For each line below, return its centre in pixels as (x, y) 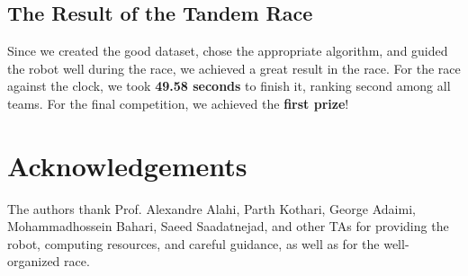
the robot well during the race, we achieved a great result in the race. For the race (234, 68)
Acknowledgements (127, 165)
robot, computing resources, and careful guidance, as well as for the (193, 243)
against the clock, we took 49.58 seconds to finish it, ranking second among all (229, 86)
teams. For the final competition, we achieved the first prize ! (178, 103)
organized (34, 261)
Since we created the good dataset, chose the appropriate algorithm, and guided (228, 51)
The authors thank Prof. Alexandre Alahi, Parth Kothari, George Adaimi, (211, 208)
